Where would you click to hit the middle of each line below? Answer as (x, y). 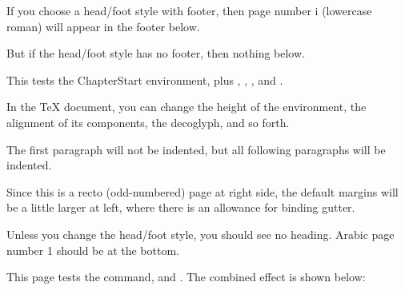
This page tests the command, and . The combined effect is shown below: (186, 277)
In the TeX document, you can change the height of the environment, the (186, 107)
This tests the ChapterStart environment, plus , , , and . (145, 79)
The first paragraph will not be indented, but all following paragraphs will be (196, 149)
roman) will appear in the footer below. (103, 26)
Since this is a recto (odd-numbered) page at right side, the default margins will (202, 191)
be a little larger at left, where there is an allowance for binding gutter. (181, 207)
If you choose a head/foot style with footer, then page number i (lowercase (189, 10)
